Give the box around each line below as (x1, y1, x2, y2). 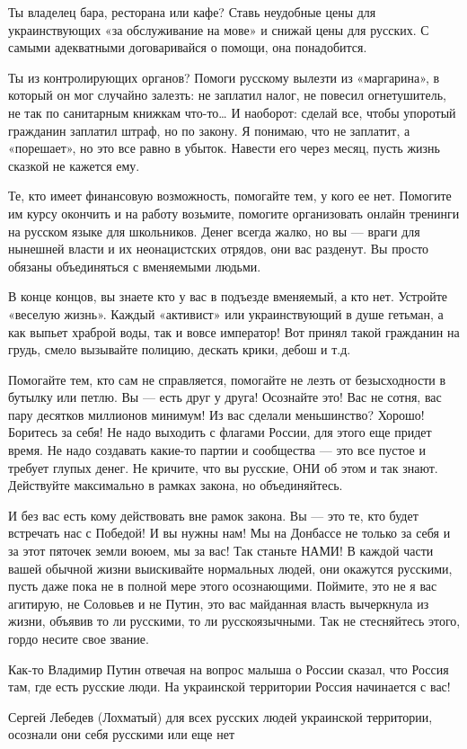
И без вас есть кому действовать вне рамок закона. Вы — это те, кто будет (8, 505, 419, 524)
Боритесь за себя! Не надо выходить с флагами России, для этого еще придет (8, 423, 432, 441)
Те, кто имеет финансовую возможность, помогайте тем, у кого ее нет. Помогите (8, 186, 452, 205)
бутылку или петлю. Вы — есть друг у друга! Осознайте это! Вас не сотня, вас (8, 388, 442, 406)
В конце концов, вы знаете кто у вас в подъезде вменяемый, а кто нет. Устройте (8, 287, 448, 306)
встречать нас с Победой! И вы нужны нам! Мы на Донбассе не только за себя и (8, 523, 451, 542)
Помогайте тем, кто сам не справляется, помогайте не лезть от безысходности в (8, 370, 446, 388)
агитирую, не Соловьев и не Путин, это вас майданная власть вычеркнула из (8, 593, 429, 612)
